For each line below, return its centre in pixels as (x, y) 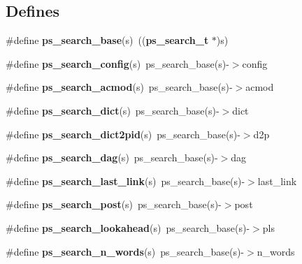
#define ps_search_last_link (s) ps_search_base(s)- (125, 181)
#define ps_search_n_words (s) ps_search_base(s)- (125, 251)
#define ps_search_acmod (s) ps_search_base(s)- (119, 87)
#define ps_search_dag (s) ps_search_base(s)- (112, 157)
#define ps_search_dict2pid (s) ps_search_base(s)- (123, 134)
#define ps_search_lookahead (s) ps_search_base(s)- (128, 227)
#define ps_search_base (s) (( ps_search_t (107, 40)
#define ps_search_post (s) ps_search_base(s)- (114, 204)
